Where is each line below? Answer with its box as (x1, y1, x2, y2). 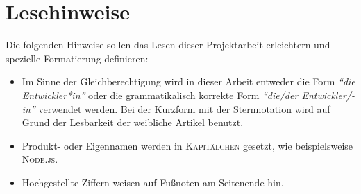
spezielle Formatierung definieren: (6, 51, 149, 65)
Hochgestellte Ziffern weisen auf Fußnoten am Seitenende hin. (22, 175, 284, 189)
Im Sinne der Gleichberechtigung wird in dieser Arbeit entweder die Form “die (22, 74, 355, 89)
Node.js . (22, 152, 58, 166)
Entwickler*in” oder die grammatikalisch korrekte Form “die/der (22, 87, 299, 102)
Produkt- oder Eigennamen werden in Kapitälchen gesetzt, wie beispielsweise (22, 138, 353, 152)
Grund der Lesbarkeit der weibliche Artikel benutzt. (22, 115, 244, 130)
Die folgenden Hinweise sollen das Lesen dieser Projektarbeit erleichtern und (6, 37, 330, 52)
